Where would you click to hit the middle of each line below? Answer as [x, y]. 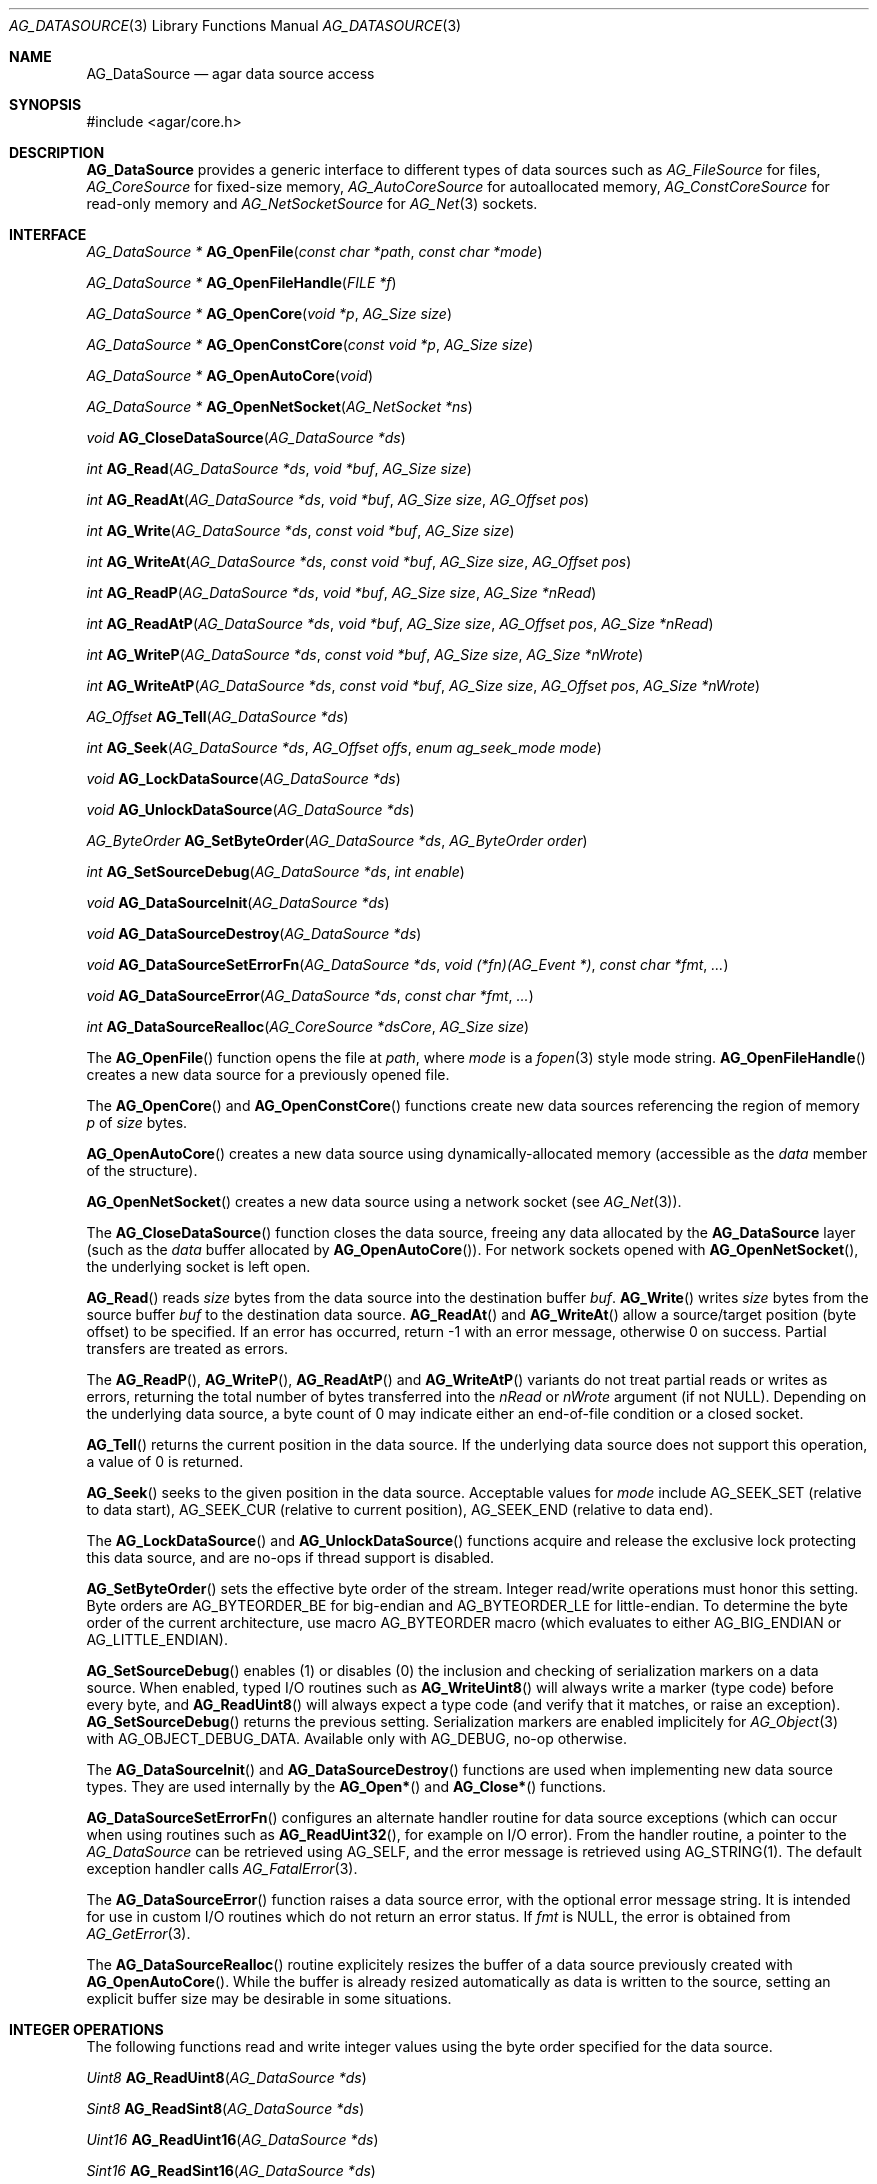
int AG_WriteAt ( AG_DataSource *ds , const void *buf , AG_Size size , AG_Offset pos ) [359, 561]
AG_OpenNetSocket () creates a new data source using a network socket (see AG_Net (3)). [384, 1201]
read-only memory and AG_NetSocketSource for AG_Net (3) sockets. [312, 203]
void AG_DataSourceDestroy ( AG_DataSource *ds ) [254, 933]
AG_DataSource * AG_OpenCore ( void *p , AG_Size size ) [269, 313]
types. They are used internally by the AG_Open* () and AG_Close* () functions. [346, 1786]
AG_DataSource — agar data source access [230, 73]
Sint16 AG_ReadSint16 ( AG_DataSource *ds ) [231, 2170]
